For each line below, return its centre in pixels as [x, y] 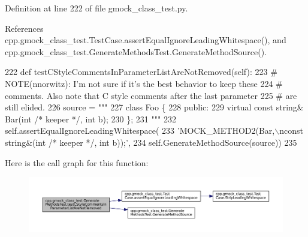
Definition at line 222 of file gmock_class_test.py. [96, 8]
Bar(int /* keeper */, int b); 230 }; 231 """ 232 [90, 118]
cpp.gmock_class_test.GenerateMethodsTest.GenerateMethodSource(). [136, 51]
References [24, 28]
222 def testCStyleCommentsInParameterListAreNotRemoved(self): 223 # [141, 72]
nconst [291, 130]
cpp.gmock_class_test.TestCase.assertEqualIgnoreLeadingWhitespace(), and [146, 40]
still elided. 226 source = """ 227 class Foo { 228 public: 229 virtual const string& [154, 107]
